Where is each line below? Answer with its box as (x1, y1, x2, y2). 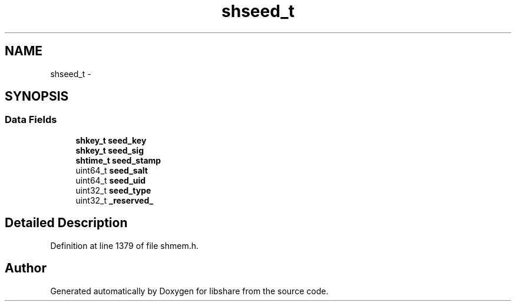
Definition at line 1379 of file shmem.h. (50, 240, 199, 251)
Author (5, 261, 47, 276)
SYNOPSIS (5, 89, 69, 104)
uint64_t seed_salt (75, 165, 148, 175)
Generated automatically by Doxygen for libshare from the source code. (50, 285, 329, 296)
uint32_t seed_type (75, 185, 151, 195)
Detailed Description (5, 215, 128, 231)
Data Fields (5, 114, 57, 126)
